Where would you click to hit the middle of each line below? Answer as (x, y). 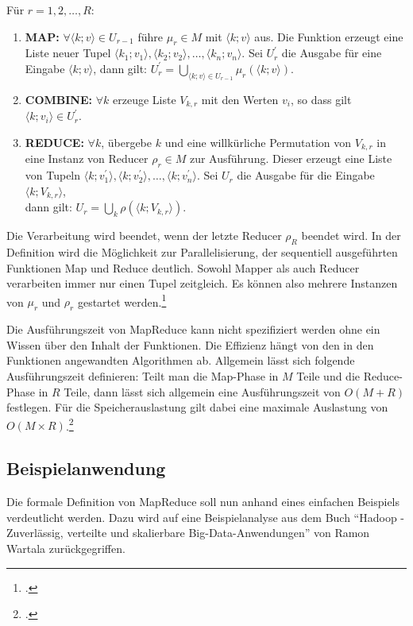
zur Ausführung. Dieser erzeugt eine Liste (291, 158)
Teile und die (328, 375)
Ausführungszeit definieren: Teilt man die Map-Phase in (143, 375)
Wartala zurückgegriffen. (66, 548)
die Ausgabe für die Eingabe (306, 175)
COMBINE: (59, 99)
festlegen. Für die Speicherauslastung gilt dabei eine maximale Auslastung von (197, 407)
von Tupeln (53, 175)
